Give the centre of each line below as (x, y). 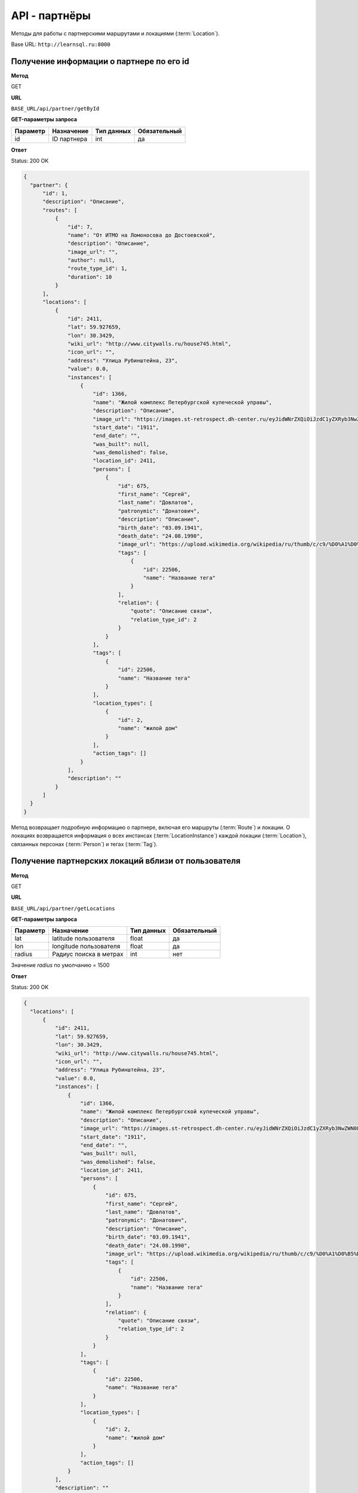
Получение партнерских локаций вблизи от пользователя (126, 861)
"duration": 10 (90, 277)
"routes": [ (60, 210)
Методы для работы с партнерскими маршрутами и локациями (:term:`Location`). (115, 33)
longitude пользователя (86, 947)
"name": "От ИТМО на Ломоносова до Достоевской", (142, 235)
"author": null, (92, 260)
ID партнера (70, 139)
